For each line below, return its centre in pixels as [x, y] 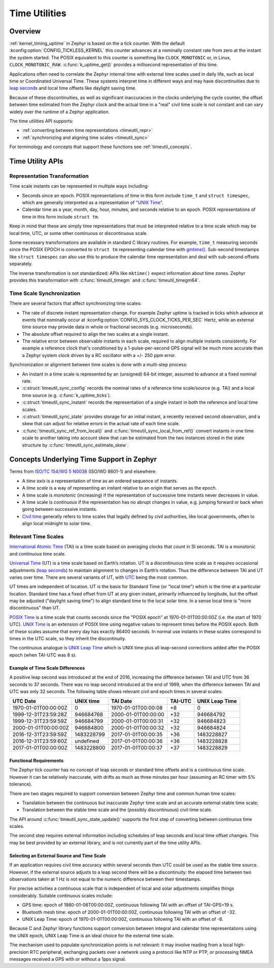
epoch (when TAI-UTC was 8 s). [43, 655]
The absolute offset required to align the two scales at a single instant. [96, 334]
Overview [25, 31]
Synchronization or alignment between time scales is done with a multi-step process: [98, 365]
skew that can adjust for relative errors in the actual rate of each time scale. [101, 424]
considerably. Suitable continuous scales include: [61, 895]
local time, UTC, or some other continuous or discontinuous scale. [79, 233]
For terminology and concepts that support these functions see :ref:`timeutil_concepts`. [101, 147]
